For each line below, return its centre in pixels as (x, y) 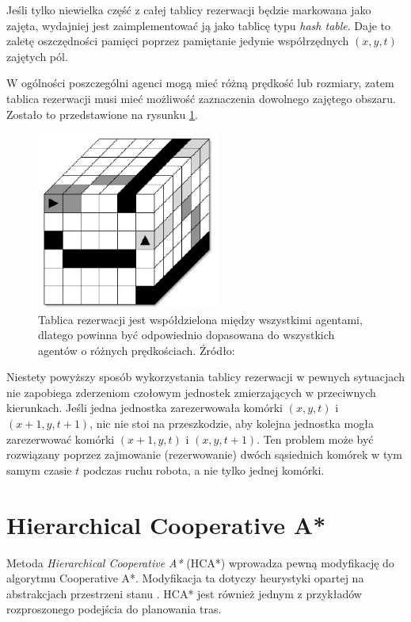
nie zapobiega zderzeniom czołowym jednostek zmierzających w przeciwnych (191, 392)
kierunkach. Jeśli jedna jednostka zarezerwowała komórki (145, 408)
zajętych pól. (37, 56)
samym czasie (39, 469)
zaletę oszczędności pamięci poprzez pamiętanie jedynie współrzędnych (178, 41)
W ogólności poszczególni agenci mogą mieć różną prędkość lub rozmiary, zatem (200, 83)
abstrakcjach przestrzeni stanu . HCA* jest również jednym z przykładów (184, 593)
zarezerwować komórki (61, 439)
